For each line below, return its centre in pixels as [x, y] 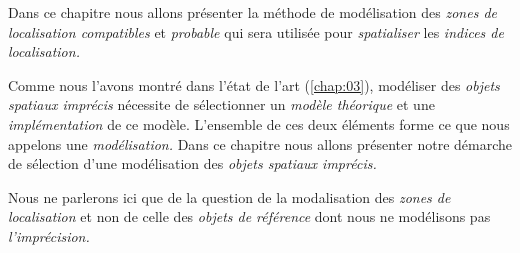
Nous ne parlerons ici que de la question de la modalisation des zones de [229, 196]
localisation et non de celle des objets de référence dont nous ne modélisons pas [249, 216]
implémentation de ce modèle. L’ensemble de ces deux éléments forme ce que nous [259, 123]
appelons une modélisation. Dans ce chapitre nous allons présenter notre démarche [260, 143]
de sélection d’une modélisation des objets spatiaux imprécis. [192, 163]
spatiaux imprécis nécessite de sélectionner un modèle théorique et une [221, 104]
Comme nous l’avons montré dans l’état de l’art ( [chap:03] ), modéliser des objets [254, 84]
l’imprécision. [49, 235]
